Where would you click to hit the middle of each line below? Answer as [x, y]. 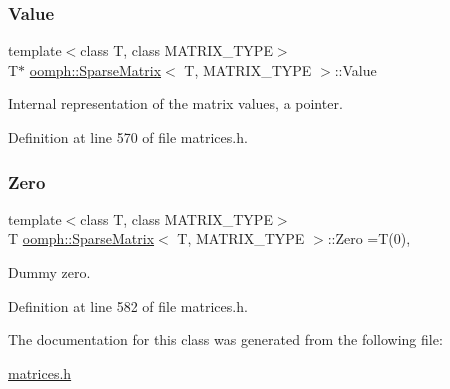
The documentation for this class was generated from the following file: [225, 339]
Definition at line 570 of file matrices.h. [128, 137]
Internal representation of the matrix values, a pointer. [175, 103]
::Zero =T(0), [369, 238]
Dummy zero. [49, 272]
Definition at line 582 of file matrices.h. [128, 305]
